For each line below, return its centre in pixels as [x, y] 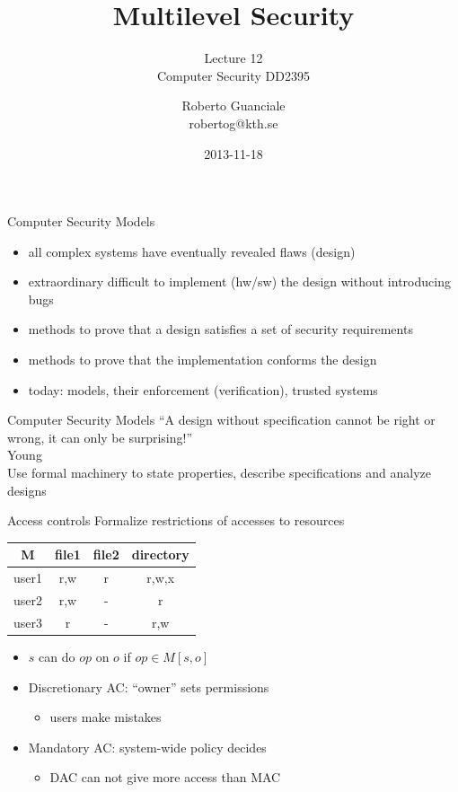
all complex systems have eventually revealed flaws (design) [192, 251]
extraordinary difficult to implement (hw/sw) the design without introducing [239, 282]
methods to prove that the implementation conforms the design [203, 360]
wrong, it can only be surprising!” [100, 437]
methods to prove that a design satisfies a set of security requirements [220, 329]
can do [57, 656]
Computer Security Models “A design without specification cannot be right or [221, 420]
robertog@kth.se [233, 123]
